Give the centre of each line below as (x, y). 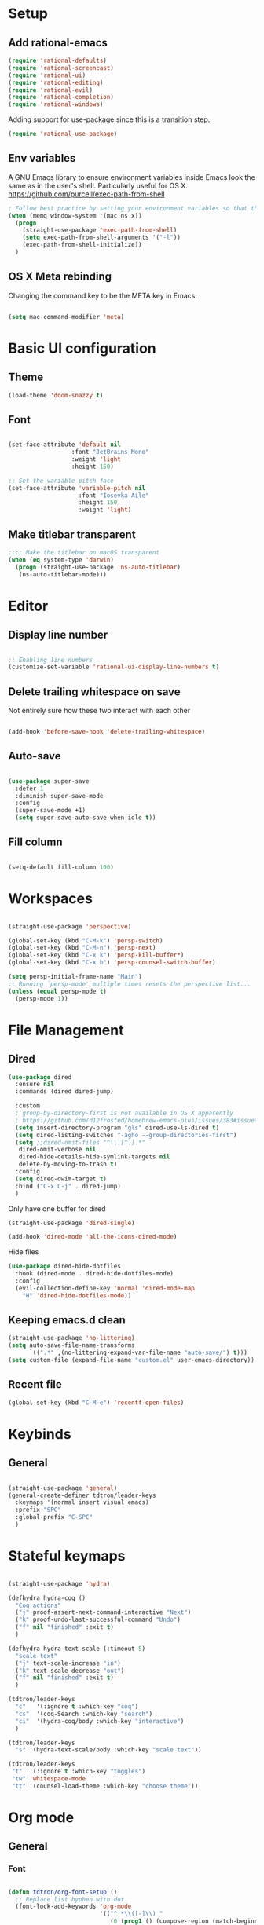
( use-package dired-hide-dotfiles (65, 1266)
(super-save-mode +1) (51, 811)
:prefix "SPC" (38, 1510)
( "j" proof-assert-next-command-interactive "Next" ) (103, 1612)
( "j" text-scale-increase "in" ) (68, 1663)
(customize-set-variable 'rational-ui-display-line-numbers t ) (114, 667)
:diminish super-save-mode (59, 796)
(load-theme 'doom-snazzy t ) (56, 395)
